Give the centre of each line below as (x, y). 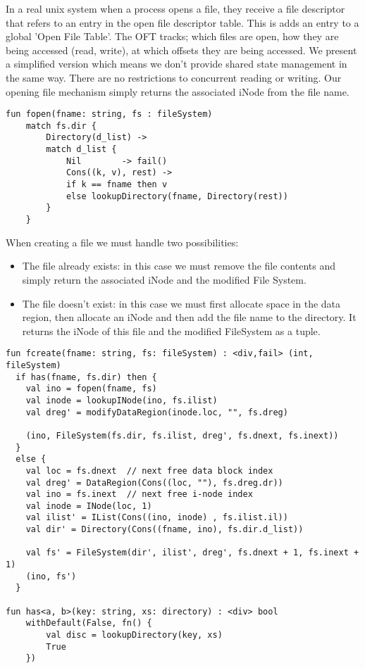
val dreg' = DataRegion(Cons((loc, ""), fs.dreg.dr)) (154, 483)
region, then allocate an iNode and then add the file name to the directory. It (189, 317)
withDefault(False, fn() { (89, 623)
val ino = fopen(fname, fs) (91, 389)
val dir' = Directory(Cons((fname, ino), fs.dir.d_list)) (165, 530)
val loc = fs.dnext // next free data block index (149, 471)
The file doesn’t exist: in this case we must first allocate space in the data (181, 303)
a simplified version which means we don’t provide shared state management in (177, 64)
